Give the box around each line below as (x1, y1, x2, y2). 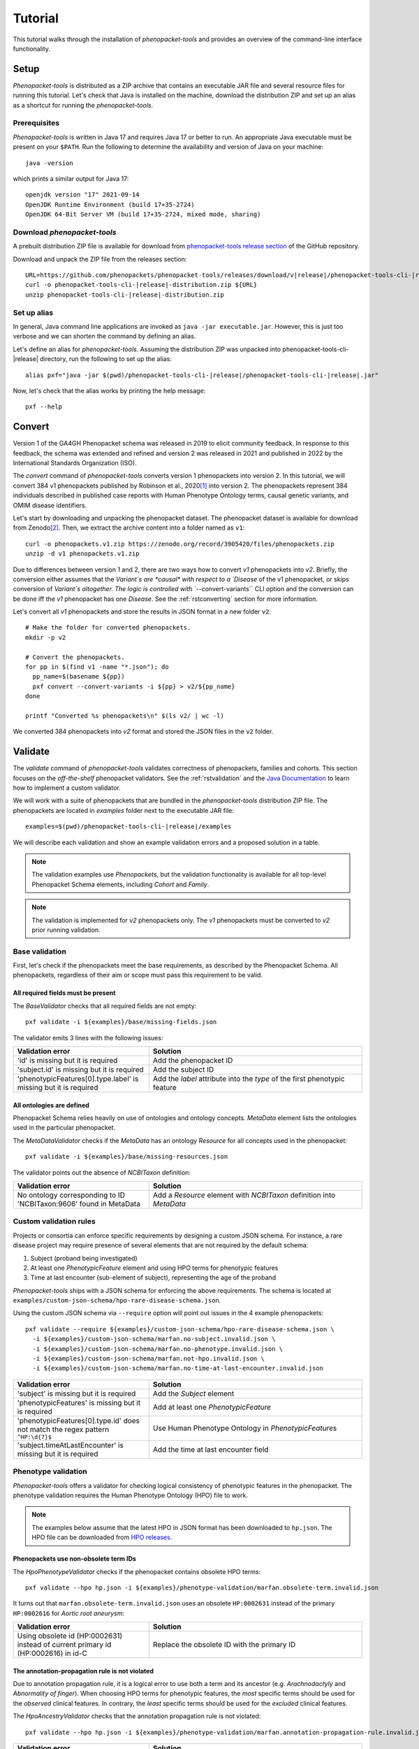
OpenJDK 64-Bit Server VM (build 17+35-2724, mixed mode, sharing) (25, 211, 261, 218)
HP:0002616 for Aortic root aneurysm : (13, 1609, 125, 1617)
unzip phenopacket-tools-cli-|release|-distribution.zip (25, 290, 225, 299)
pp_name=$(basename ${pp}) (32, 672, 125, 681)
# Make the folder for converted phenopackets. (25, 623, 191, 632)
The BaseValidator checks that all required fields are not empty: (13, 1001, 197, 1010)
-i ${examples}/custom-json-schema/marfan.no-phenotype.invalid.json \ (32, 1345, 284, 1353)
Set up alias (13, 308, 54, 318)
